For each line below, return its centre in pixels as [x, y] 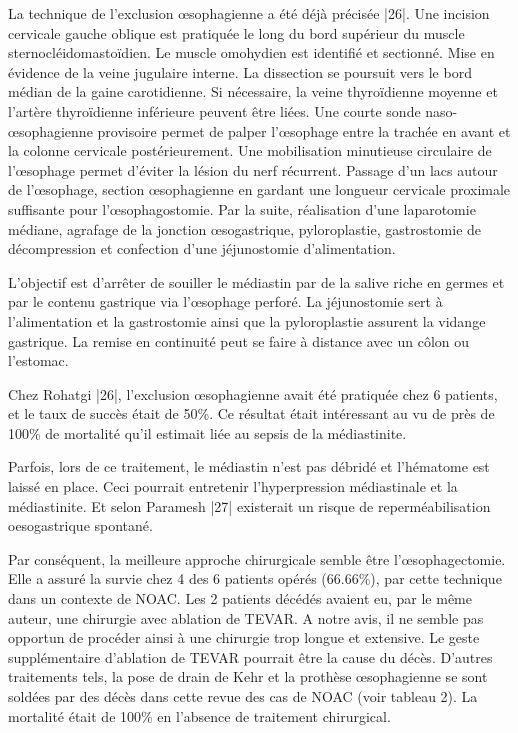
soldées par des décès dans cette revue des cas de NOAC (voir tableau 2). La [243, 696]
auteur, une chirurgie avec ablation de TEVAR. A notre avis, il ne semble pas [246, 617]
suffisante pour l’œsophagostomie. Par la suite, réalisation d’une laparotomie [242, 208]
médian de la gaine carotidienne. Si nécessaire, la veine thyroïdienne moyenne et [253, 91]
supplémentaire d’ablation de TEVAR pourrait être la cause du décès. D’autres [250, 656]
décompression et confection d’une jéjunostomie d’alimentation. [202, 248]
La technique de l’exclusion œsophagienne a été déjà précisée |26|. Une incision [249, 13]
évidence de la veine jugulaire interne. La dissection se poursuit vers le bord [240, 71]
